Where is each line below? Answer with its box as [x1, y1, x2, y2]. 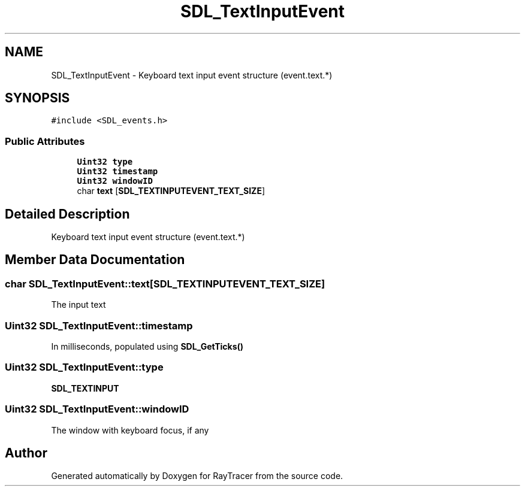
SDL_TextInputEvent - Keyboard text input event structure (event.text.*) [51, 69, 333, 80]
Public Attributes [5, 135, 85, 147]
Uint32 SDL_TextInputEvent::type [5, 361, 164, 374]
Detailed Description [5, 206, 130, 222]
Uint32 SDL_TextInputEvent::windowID [5, 403, 189, 416]
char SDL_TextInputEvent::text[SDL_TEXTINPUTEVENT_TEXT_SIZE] [5, 277, 325, 290]
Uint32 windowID [77, 176, 153, 186]
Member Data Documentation [5, 252, 185, 268]
